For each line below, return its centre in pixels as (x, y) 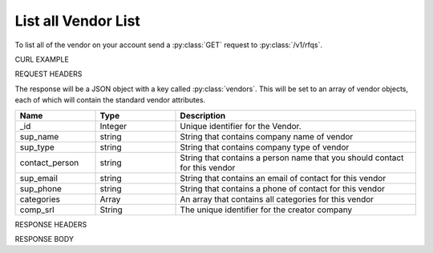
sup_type (37, 147)
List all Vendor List (77, 21)
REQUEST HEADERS (49, 74)
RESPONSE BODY (44, 239)
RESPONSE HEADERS (51, 224)
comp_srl (37, 210)
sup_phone (40, 188)
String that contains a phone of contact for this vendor (282, 188)
